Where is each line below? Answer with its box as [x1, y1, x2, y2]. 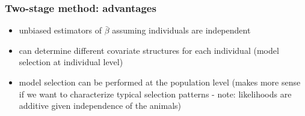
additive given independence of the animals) [19, 99, 182, 112]
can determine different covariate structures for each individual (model [19, 44, 279, 56]
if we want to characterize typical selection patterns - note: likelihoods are [19, 87, 292, 100]
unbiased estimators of [19, 24, 102, 36]
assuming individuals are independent [112, 24, 251, 36]
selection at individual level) [19, 56, 123, 68]
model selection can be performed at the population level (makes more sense [19, 76, 301, 88]
